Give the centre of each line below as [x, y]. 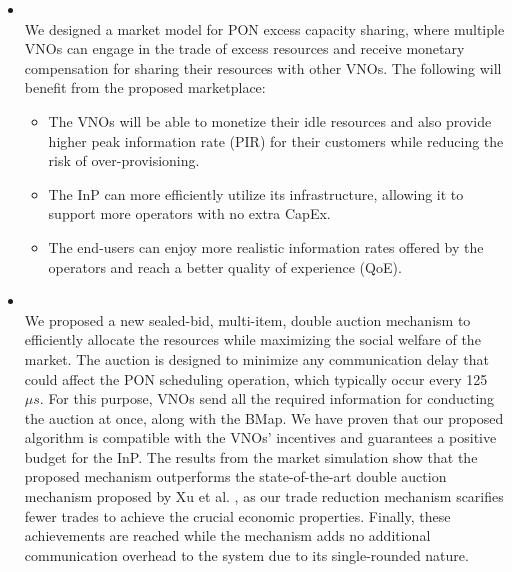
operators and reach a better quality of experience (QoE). [225, 266]
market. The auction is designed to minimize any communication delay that [256, 358]
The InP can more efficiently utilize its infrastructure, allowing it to [256, 193]
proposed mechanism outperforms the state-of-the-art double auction [235, 476]
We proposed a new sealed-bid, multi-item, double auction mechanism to [247, 319]
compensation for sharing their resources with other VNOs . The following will [263, 67]
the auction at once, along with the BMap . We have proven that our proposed [264, 417]
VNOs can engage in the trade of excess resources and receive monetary [244, 48]
